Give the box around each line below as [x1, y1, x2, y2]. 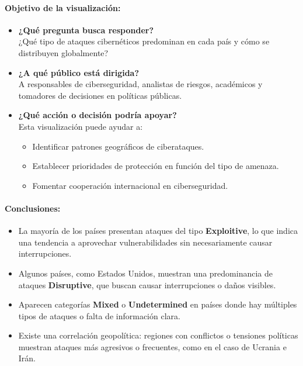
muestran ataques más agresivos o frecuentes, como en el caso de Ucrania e [18, 340, 287, 353]
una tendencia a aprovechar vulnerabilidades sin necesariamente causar [18, 236, 273, 248]
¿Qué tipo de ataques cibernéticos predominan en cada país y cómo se [18, 35, 270, 47]
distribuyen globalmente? [18, 46, 109, 58]
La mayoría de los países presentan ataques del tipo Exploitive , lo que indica [18, 225, 298, 237]
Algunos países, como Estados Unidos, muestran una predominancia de [18, 267, 273, 279]
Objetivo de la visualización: [5, 1, 121, 13]
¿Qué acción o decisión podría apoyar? [18, 109, 177, 121]
